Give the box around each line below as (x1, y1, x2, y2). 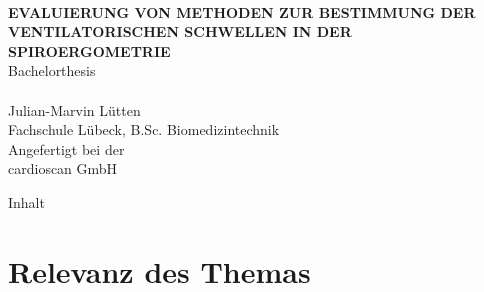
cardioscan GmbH (8, 158, 118, 179)
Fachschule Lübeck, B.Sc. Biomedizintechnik (8, 119, 280, 140)
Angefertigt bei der (8, 138, 125, 159)
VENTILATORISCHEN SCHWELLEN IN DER (8, 21, 352, 42)
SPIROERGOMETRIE (8, 40, 171, 61)
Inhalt (8, 191, 45, 212)
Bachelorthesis (8, 60, 96, 81)
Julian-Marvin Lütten (8, 99, 141, 120)
